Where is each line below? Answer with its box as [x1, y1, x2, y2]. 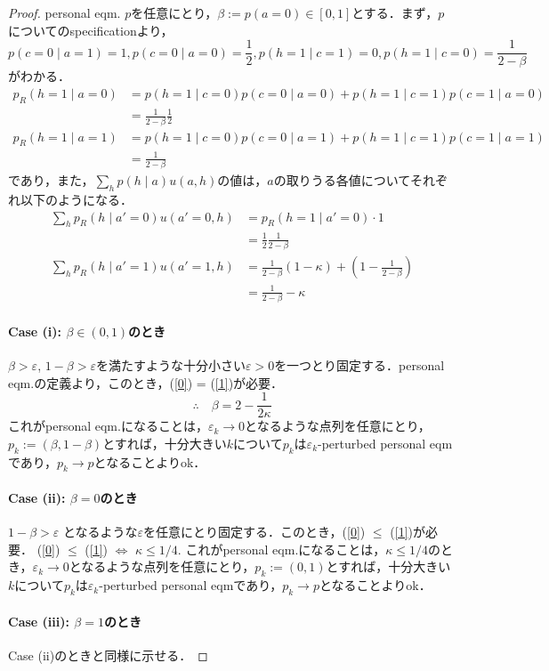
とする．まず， [351, 4, 439, 21]
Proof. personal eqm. [8, 4, 121, 21]
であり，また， [8, 171, 94, 190]
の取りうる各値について [273, 171, 410, 190]
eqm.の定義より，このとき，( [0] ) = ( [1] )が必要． [8, 373, 284, 392]
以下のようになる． [20, 190, 133, 209]
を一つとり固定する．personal [274, 355, 445, 374]
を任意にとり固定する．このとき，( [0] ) [143, 522, 366, 541]
